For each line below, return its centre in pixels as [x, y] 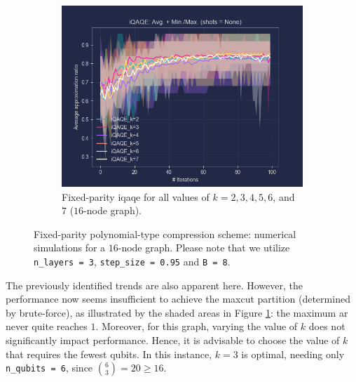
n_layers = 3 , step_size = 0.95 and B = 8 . [132, 261]
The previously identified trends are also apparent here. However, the [154, 285]
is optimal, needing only [293, 354]
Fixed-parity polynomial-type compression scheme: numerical [165, 233]
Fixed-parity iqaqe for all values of [136, 196]
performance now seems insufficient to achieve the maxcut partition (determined [178, 299]
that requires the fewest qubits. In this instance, [109, 354]
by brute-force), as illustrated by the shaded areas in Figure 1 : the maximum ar [177, 312]
